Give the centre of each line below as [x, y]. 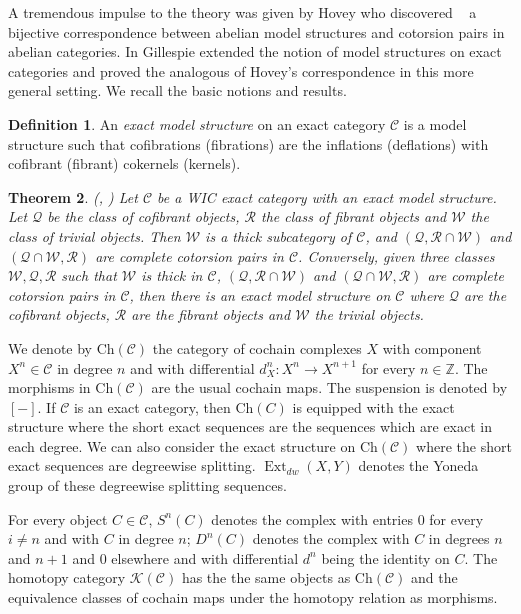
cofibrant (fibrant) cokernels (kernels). [124, 163]
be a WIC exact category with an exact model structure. [327, 196]
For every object [58, 518]
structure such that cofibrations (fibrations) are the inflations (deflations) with [248, 143]
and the [434, 577]
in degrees [459, 538]
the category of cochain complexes [257, 347]
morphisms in [49, 387]
